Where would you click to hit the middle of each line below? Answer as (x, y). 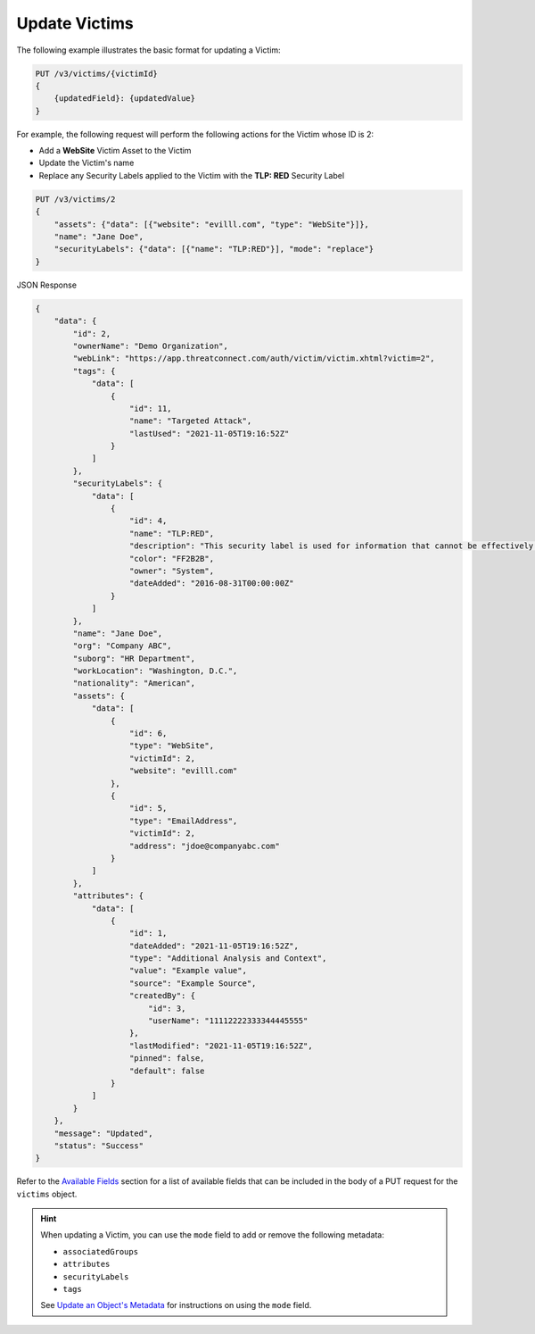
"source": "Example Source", (193, 983)
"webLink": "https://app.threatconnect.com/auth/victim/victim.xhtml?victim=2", (254, 359)
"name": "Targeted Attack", (191, 421)
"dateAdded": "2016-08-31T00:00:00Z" (212, 584)
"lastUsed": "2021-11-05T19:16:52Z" (210, 434)
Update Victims (75, 23)
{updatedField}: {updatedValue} (125, 99)
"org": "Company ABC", (123, 646)
